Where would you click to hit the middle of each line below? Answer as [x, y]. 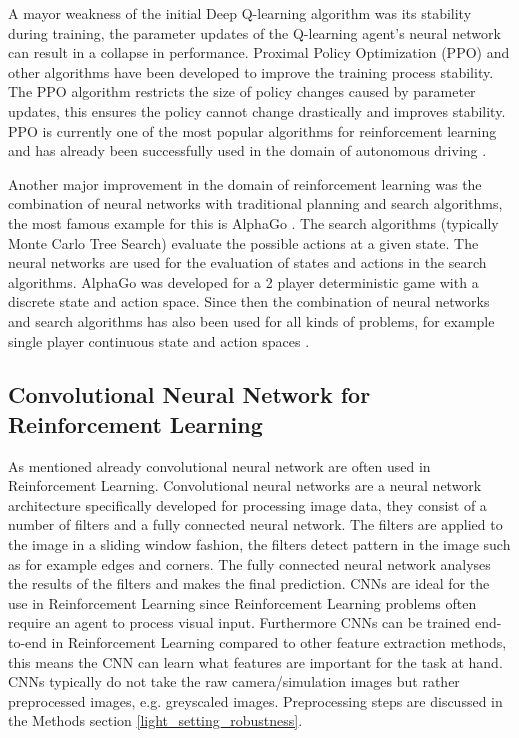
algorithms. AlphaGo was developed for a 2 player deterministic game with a [243, 281]
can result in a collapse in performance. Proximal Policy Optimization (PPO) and [259, 52]
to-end [27, 642]
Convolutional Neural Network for [189, 394]
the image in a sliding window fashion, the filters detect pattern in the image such [259, 544]
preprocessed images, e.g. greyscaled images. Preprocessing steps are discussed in [255, 700]
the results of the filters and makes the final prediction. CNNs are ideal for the [249, 583]
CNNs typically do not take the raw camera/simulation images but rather [234, 681]
